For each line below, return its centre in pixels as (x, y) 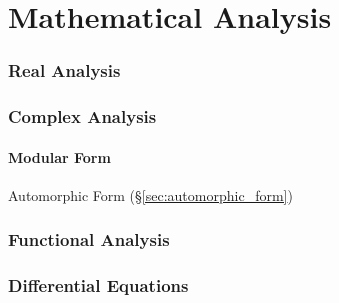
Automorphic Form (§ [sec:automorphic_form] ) (150, 194)
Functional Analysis (89, 239)
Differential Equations (98, 285)
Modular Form (59, 156)
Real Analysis (64, 70)
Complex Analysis (82, 116)
